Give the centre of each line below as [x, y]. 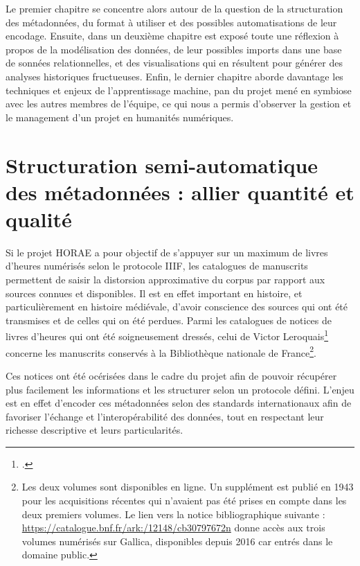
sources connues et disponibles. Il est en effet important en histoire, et [154, 293]
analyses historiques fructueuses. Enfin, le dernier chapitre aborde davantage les [174, 76]
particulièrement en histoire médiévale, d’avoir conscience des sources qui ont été [177, 307]
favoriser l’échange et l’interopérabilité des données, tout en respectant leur [165, 416]
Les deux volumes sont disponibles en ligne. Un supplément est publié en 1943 [188, 487]
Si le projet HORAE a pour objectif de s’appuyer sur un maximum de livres [167, 252]
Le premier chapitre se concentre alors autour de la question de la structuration [174, 8]
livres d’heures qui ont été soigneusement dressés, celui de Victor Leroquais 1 [167, 335]
